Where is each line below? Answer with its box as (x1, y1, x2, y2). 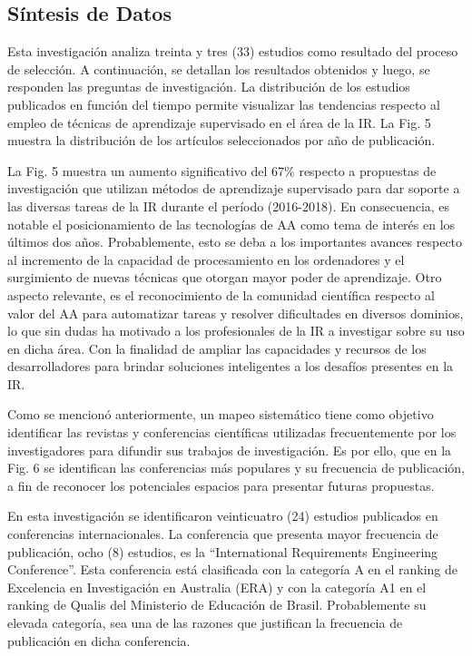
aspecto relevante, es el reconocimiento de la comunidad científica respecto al (7, 285, 435, 304)
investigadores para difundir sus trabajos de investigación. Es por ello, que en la (7, 440, 452, 459)
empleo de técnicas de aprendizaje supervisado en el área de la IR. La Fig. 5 (7, 113, 431, 132)
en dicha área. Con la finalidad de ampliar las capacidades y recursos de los (7, 338, 427, 357)
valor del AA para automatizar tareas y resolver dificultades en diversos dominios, (7, 303, 464, 322)
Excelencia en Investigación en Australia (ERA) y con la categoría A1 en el (7, 577, 427, 596)
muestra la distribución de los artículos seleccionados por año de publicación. (7, 131, 436, 150)
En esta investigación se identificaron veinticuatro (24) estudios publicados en (7, 506, 438, 525)
